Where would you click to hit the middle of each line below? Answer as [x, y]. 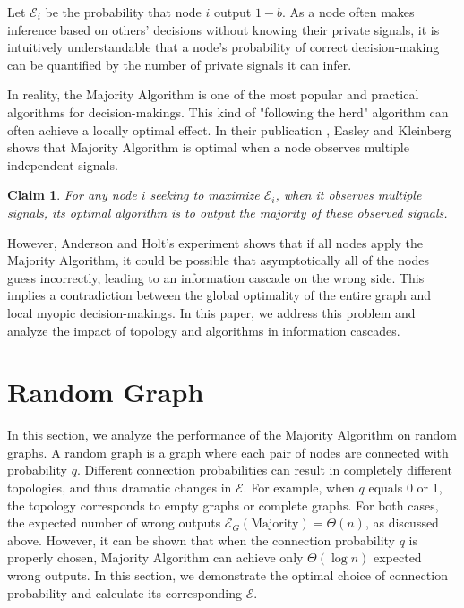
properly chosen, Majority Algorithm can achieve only [155, 557]
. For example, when [299, 487]
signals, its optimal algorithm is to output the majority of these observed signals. [228, 212]
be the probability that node [123, 12]
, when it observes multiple [348, 195]
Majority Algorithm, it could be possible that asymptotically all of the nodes [218, 260]
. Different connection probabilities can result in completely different [264, 470]
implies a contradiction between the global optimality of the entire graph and [219, 295]
